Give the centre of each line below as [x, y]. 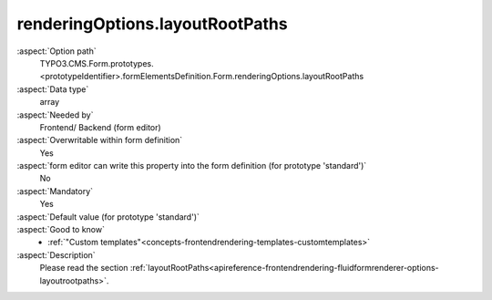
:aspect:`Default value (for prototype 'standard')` [108, 217]
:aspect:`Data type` [53, 89]
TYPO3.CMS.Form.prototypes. [97, 63]
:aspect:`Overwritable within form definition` [100, 140]
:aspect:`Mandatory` [55, 191]
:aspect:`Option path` [56, 51]
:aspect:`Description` [56, 254]
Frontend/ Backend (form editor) [100, 127]
